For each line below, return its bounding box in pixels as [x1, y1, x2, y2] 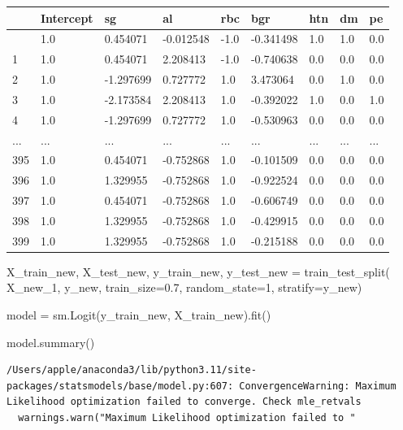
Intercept [41, 9, 93, 26]
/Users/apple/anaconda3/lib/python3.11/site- [6, 364, 257, 376]
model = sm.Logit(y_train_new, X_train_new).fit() [6, 306, 271, 324]
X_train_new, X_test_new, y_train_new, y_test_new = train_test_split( [6, 263, 390, 280]
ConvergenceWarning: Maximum [239, 380, 396, 392]
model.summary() [6, 333, 95, 350]
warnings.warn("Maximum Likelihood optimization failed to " [18, 412, 356, 424]
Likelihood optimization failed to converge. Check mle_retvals [6, 396, 362, 408]
